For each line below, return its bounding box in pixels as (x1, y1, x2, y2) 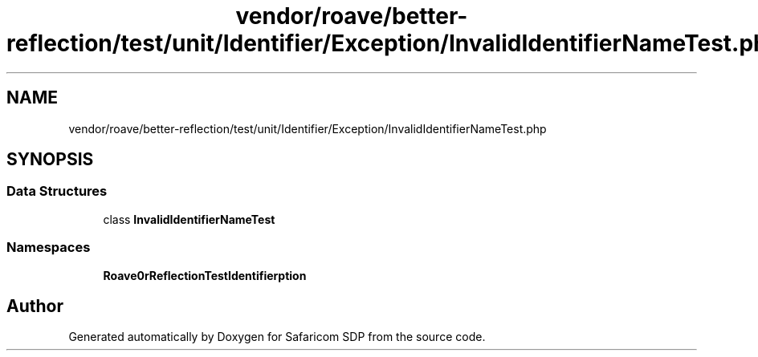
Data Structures (6, 183, 108, 200)
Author (6, 295, 63, 316)
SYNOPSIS (6, 149, 94, 170)
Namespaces (6, 239, 91, 256)
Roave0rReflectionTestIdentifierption (103, 268, 307, 282)
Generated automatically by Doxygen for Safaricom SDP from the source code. (68, 330, 486, 344)
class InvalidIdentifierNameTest (103, 212, 275, 226)
